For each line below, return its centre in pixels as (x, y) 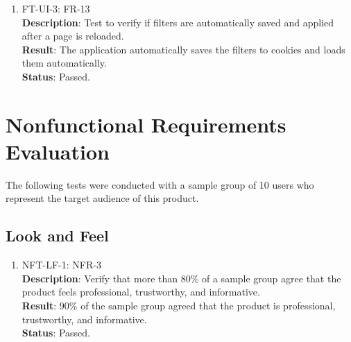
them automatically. (64, 63)
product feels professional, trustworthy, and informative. (141, 292)
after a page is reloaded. (73, 36)
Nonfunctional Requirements (146, 124)
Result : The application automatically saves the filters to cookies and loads (183, 49)
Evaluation (58, 151)
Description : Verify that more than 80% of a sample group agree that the (181, 278)
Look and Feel (57, 236)
